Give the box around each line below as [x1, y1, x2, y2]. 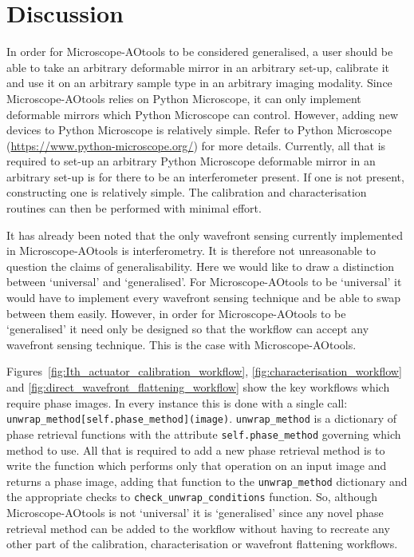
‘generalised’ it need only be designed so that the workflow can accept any [6, 320, 369, 337]
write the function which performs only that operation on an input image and [6, 457, 387, 474]
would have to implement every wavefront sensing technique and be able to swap [6, 289, 401, 306]
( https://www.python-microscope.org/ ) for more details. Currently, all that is [6, 137, 386, 153]
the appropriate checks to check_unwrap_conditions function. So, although [6, 488, 378, 505]
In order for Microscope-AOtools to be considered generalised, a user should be [6, 43, 393, 60]
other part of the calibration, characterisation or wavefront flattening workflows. [6, 535, 398, 552]
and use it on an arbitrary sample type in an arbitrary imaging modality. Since [6, 74, 392, 91]
